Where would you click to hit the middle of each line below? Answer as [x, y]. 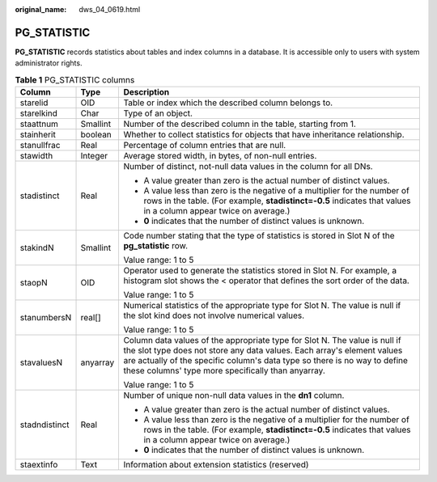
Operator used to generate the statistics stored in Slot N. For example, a [260, 271]
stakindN [37, 248]
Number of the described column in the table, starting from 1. [240, 124]
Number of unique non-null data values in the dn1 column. [234, 395]
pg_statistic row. [155, 246]
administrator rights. [49, 63]
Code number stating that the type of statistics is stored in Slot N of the [259, 236]
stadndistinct [45, 425]
